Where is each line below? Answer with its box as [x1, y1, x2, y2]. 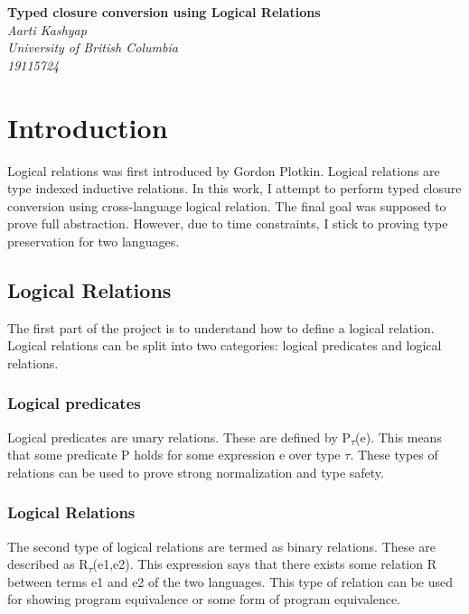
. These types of [350, 445, 438, 464]
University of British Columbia [7, 38, 178, 57]
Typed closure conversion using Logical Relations [7, 3, 321, 21]
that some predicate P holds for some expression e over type [7, 445, 341, 464]
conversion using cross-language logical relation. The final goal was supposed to [7, 196, 446, 215]
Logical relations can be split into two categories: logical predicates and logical [7, 336, 442, 355]
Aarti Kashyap [7, 20, 87, 39]
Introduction [7, 108, 168, 145]
